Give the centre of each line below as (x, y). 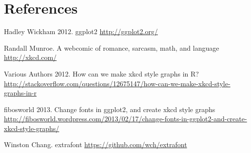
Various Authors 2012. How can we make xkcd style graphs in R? (101, 73)
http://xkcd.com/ (30, 57)
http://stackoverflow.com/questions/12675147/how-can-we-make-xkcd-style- (117, 83)
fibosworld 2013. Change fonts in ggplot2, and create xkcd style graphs (110, 109)
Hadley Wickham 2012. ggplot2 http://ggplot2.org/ (81, 31)
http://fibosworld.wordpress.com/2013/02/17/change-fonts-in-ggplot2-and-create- (125, 119)
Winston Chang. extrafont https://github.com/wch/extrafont (96, 144)
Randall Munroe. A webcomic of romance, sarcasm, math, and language (112, 48)
